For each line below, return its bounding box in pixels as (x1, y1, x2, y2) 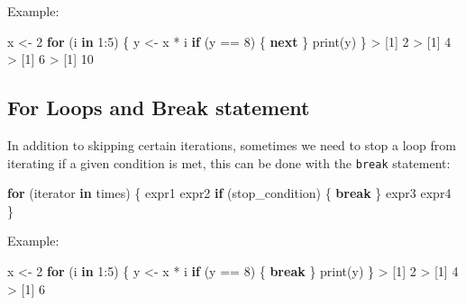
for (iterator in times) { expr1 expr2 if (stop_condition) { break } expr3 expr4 (7, 184, 452, 202)
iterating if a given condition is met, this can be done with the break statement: (7, 153, 451, 172)
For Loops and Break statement (7, 94, 310, 121)
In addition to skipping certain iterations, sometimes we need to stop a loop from (7, 135, 456, 154)
